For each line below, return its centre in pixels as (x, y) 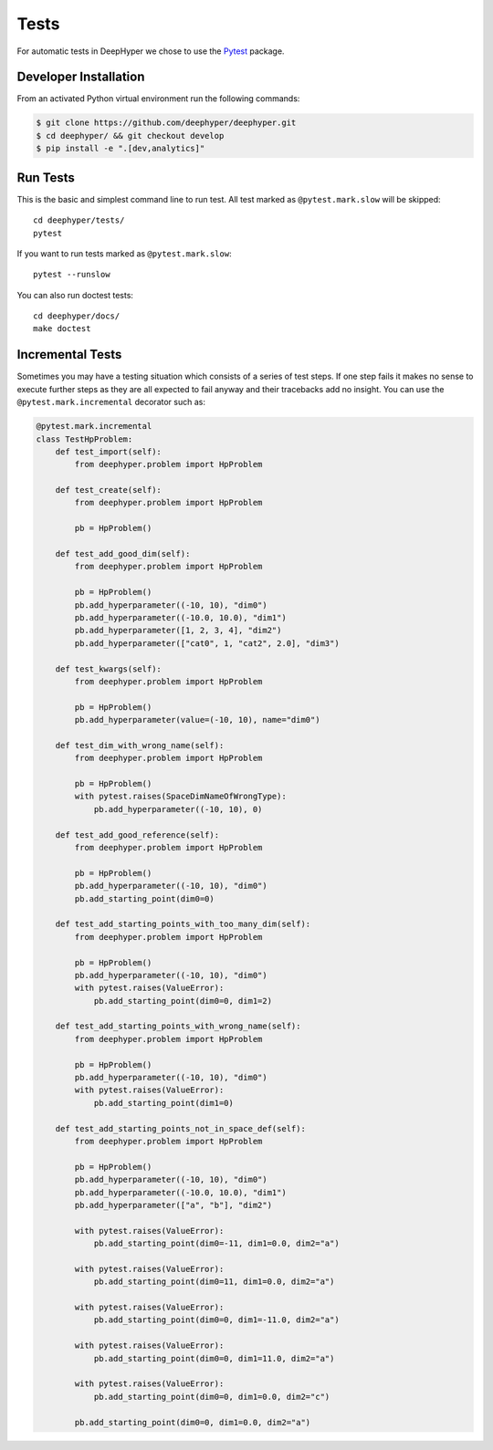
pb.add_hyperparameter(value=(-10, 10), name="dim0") (197, 720)
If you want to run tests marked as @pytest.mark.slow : (124, 253)
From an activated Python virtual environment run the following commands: (158, 99)
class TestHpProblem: (84, 439)
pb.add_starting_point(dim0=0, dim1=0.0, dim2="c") (212, 1397)
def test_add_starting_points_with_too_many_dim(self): (183, 924)
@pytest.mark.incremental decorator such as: (111, 402)
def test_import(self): (108, 451)
